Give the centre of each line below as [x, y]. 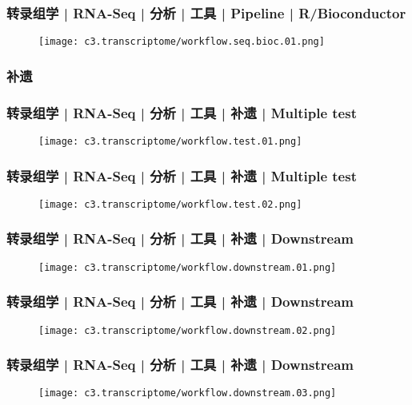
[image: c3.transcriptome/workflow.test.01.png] [170, 141]
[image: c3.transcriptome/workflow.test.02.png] [170, 204]
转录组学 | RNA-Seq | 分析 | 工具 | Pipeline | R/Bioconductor [206, 12]
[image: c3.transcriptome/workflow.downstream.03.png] [188, 393]
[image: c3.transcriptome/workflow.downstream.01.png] [188, 267]
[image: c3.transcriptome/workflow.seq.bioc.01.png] [182, 42]
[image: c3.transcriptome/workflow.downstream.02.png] [188, 330]
